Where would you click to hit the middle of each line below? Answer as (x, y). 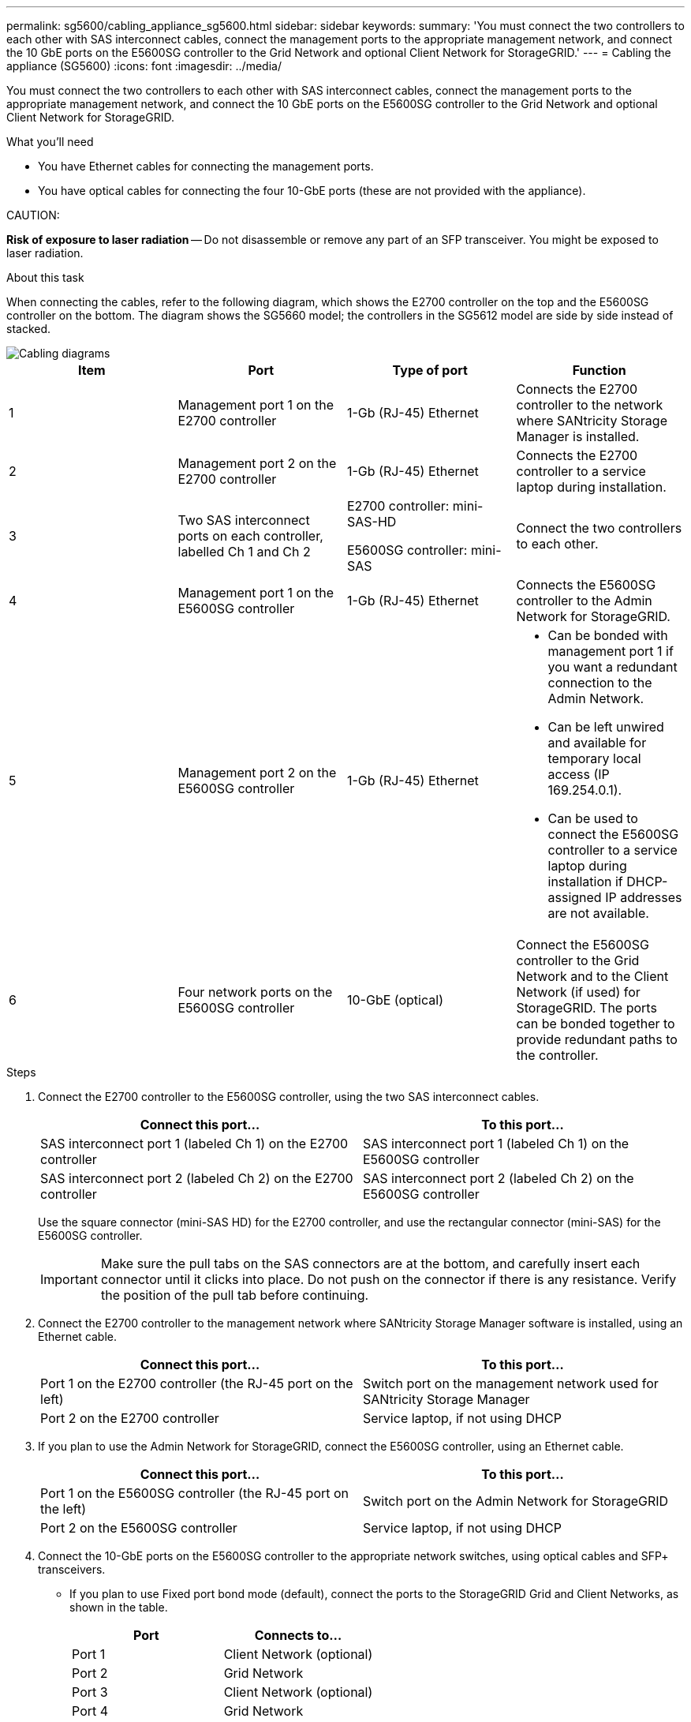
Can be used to (593, 818)
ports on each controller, (250, 536)
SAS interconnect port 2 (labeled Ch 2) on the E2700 (197, 1178)
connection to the (600, 683)
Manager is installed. (578, 436)
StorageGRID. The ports (586, 1008)
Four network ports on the (255, 992)
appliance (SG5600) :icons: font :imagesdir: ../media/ (144, 66)
